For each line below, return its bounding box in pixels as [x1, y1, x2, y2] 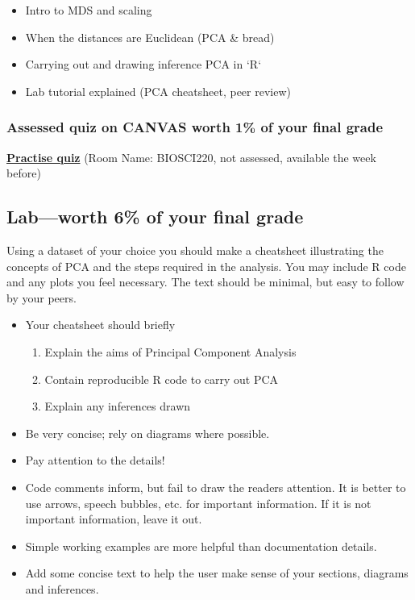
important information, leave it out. [25, 510, 202, 527]
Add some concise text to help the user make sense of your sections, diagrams [25, 565, 409, 581]
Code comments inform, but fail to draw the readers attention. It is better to [25, 478, 406, 495]
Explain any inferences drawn [44, 398, 191, 415]
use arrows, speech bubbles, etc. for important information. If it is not [25, 494, 371, 511]
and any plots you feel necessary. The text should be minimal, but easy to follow [6, 273, 405, 290]
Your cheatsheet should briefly [25, 316, 176, 333]
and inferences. [25, 580, 99, 597]
